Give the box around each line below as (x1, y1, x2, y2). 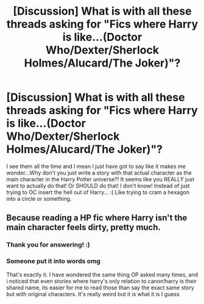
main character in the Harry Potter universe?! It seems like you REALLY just (6, 175, 195, 183)
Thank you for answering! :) (6, 241, 90, 249)
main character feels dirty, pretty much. (6, 222, 161, 233)
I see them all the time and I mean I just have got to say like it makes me (6, 162, 186, 170)
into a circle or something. (6, 195, 72, 202)
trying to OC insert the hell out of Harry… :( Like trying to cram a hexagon (6, 188, 190, 196)
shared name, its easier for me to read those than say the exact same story (6, 284, 195, 291)
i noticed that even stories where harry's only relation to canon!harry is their (6, 277, 197, 284)
